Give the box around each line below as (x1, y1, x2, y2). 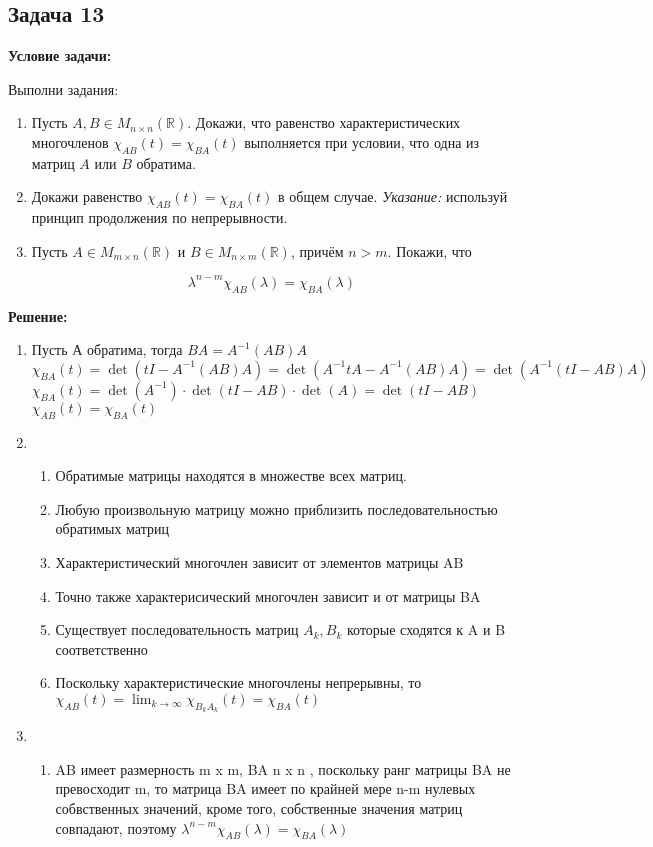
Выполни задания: (8, 78, 119, 99)
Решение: (8, 305, 68, 326)
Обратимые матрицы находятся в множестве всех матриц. (55, 465, 407, 486)
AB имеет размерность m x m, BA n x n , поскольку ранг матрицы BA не (55, 758, 511, 779)
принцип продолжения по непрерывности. (31, 207, 288, 228)
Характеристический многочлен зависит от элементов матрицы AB (55, 552, 464, 573)
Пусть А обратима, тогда (31, 339, 183, 360)
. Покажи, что (387, 240, 472, 261)
